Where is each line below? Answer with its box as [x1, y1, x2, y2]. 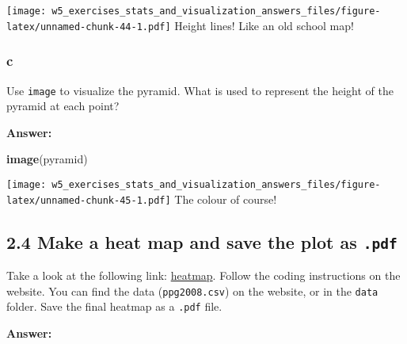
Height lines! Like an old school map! [174, 17, 354, 33]
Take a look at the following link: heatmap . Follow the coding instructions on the [6, 267, 401, 284]
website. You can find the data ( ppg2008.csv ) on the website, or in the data [6, 282, 378, 299]
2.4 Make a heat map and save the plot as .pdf [6, 229, 397, 254]
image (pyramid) [6, 151, 88, 167]
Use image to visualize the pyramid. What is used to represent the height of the [6, 82, 394, 98]
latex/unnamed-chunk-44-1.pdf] [6, 21, 171, 32]
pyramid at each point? [6, 97, 120, 114]
